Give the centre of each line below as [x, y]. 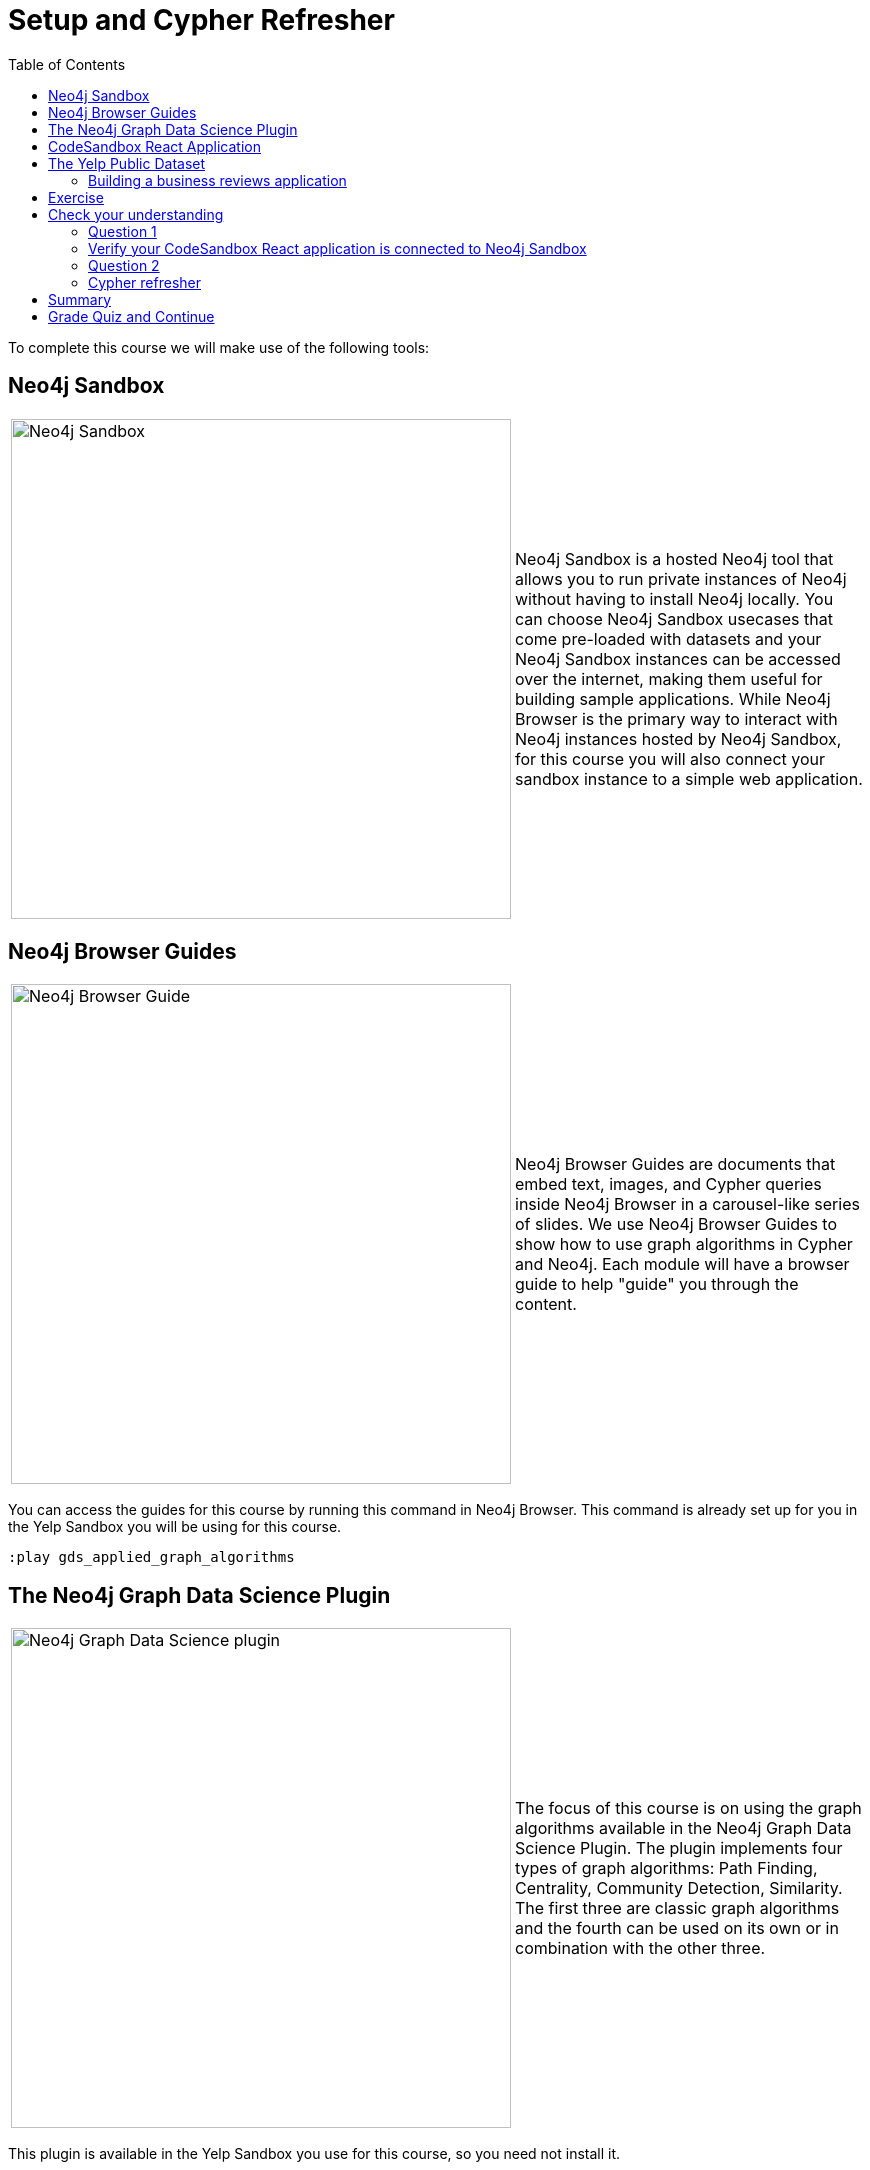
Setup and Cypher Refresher [201, 20]
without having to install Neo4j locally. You [674, 598]
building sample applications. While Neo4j [673, 698]
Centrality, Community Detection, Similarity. [679, 1888]
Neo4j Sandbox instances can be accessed [678, 658]
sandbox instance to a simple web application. [689, 778]
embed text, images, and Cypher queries [668, 1184]
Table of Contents [67, 64]
